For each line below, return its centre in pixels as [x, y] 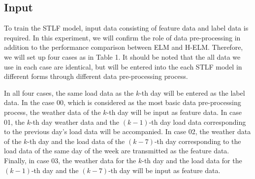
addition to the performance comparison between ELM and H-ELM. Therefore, [124, 47]
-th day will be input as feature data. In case [174, 112]
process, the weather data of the [52, 112]
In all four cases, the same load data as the [69, 92]
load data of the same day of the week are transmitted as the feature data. [117, 151]
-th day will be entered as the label [192, 92]
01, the [14, 122]
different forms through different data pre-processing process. [96, 76]
